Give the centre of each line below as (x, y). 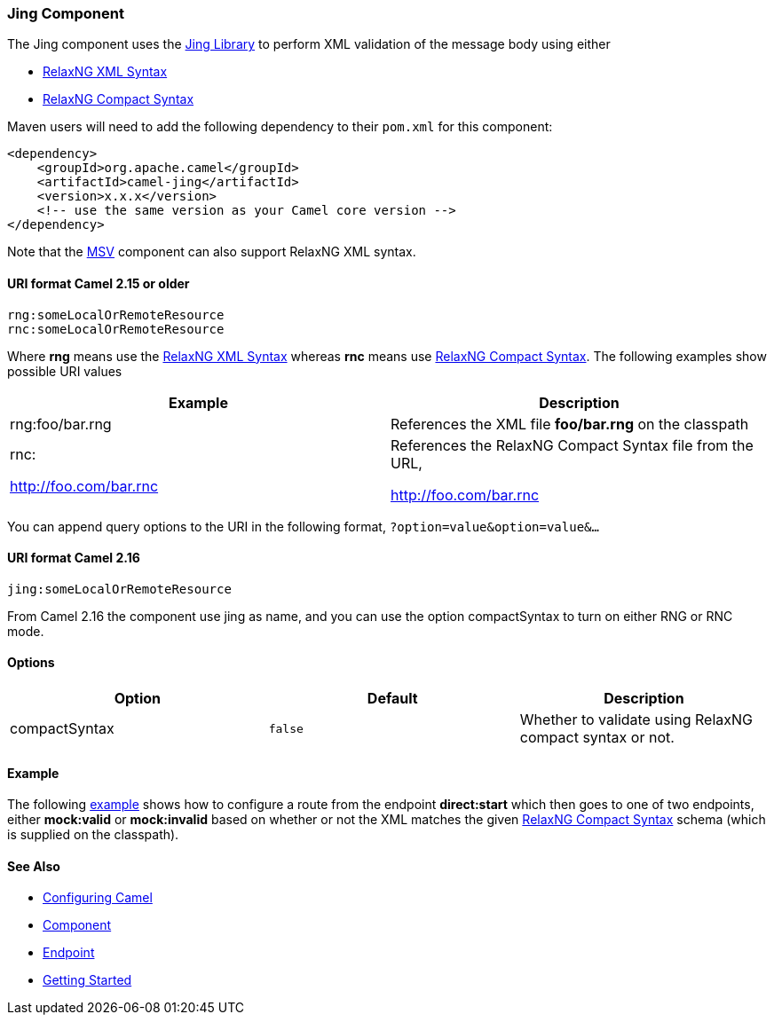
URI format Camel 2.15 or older (99, 283)
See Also (34, 866)
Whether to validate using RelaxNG (636, 720)
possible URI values (65, 371)
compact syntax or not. (597, 738)
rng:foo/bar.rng (61, 424)
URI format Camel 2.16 (74, 558)
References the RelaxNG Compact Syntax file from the (572, 445)
